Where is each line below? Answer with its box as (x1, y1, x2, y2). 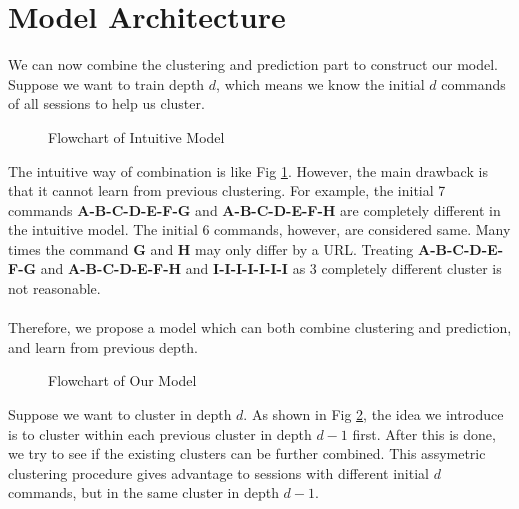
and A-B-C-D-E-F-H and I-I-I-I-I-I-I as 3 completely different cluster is (40, 258, 502, 279)
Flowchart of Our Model (48, 370, 197, 391)
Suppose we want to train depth (8, 73, 205, 94)
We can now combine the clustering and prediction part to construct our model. (8, 54, 498, 75)
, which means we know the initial (216, 73, 425, 94)
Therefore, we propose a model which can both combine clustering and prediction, (8, 317, 512, 338)
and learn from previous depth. (8, 336, 199, 357)
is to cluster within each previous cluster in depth (8, 423, 312, 444)
